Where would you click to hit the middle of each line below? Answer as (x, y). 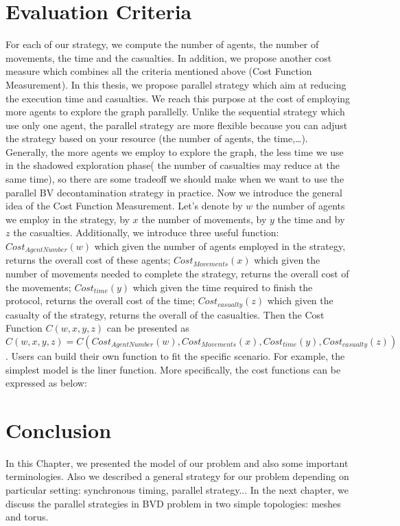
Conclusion (59, 430)
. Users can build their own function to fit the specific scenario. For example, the (175, 355)
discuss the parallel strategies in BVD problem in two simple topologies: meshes (173, 503)
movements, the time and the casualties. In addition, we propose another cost (169, 57)
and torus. (27, 517)
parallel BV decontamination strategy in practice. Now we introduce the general (174, 192)
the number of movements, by (204, 219)
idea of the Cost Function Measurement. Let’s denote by (124, 206)
